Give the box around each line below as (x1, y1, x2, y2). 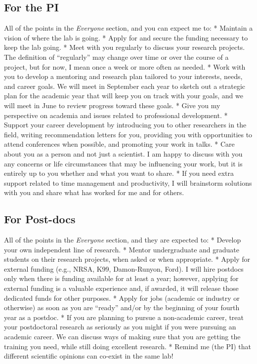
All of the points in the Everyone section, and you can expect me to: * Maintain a (4, 23, 253, 33)
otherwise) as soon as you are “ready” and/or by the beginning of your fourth (4, 302, 240, 313)
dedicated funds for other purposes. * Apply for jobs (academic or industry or (4, 292, 240, 303)
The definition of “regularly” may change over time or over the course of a (4, 51, 229, 62)
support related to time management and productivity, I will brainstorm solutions (4, 177, 252, 188)
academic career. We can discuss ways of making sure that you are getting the (4, 331, 241, 342)
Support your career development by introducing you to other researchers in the (4, 120, 247, 130)
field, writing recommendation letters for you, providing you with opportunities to (4, 129, 253, 139)
